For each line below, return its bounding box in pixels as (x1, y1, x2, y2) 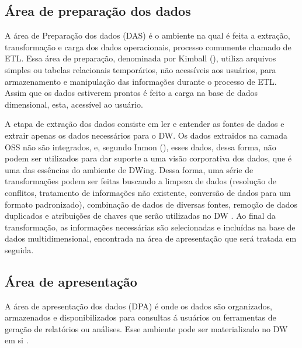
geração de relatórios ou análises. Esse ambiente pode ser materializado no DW (5, 322, 288, 335)
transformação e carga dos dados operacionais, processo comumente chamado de (5, 40, 291, 53)
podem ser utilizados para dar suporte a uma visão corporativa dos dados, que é (5, 152, 292, 164)
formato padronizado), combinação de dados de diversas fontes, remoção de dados (5, 198, 298, 210)
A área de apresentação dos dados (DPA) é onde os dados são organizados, (5, 299, 272, 312)
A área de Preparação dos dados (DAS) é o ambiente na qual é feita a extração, (5, 29, 290, 42)
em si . (5, 334, 29, 346)
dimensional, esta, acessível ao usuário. (5, 98, 143, 110)
